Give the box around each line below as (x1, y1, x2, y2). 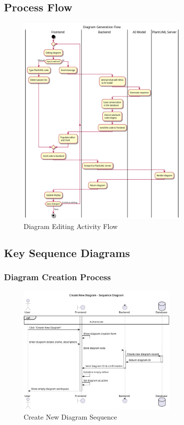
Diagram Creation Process (4, 271, 111, 283)
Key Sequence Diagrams (4, 245, 130, 260)
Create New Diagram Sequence (24, 412, 117, 422)
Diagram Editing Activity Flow (24, 221, 118, 231)
